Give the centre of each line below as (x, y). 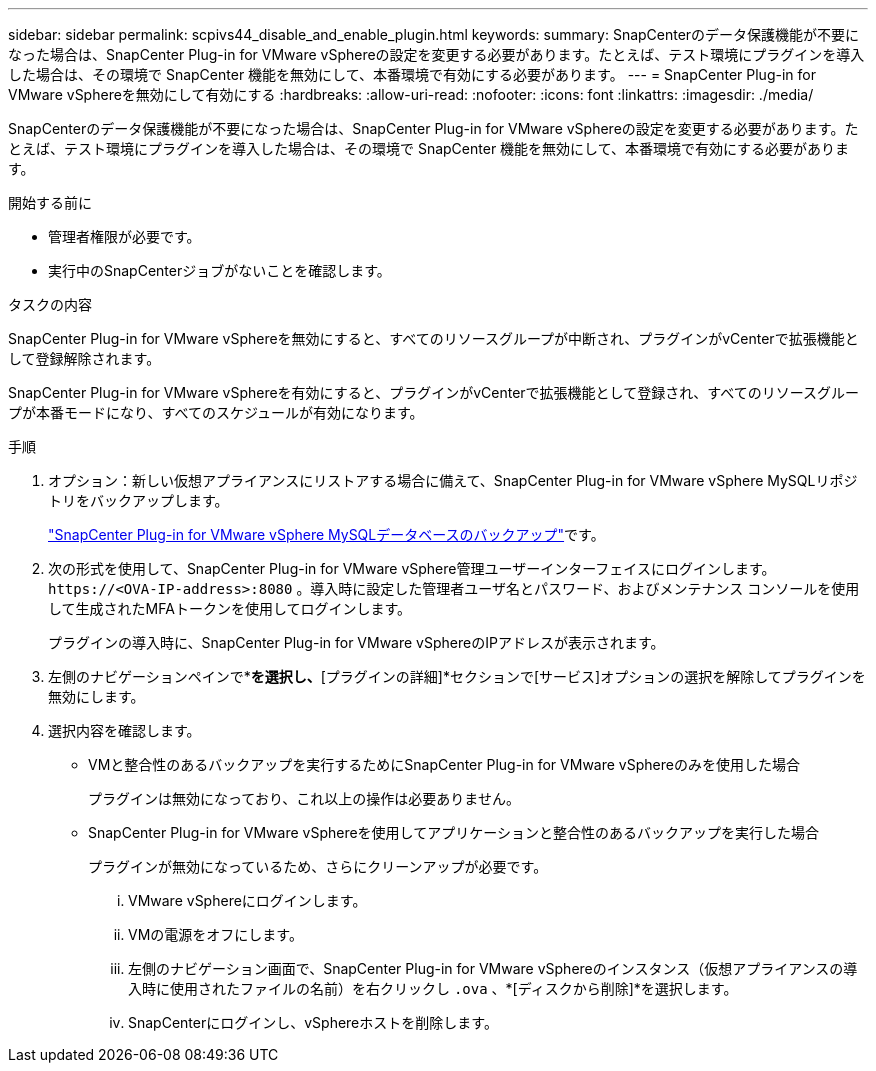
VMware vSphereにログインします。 (247, 900)
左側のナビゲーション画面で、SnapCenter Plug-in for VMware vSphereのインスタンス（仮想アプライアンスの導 (493, 968)
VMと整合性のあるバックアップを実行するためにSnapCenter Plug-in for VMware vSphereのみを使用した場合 (444, 764)
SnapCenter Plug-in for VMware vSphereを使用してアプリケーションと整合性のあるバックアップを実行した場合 (453, 832)
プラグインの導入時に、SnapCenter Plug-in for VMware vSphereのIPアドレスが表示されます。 (356, 642)
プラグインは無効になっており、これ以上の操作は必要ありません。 (304, 798)
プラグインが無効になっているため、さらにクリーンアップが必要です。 (318, 866)
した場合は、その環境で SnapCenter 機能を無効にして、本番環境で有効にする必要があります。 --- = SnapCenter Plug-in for (412, 74)
